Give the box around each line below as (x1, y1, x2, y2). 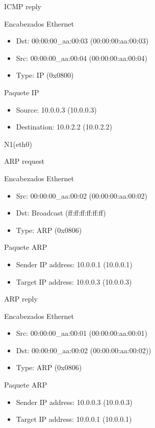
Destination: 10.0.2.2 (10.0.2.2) (16, 121, 112, 132)
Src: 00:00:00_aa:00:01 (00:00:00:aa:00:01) (16, 328, 147, 338)
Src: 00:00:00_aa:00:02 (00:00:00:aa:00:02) (16, 190, 147, 201)
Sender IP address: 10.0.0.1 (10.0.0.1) (16, 259, 133, 269)
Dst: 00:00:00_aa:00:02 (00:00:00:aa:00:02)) (16, 345, 151, 355)
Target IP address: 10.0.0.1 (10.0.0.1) (16, 414, 132, 424)
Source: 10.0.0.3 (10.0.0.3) (16, 104, 97, 115)
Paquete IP (4, 87, 39, 97)
